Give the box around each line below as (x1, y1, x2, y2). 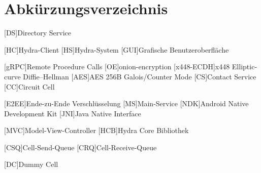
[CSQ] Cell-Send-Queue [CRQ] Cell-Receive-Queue (4, 142, 157, 152)
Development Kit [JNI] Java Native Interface (4, 108, 141, 118)
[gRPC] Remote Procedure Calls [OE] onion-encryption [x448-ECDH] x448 (4, 61, 230, 72)
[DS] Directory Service (4, 27, 71, 38)
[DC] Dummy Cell (4, 159, 58, 169)
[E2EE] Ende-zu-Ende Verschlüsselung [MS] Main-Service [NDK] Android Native (4, 98, 249, 109)
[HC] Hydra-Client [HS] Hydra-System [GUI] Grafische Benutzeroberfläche (4, 44, 229, 55)
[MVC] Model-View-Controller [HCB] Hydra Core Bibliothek (4, 125, 189, 136)
